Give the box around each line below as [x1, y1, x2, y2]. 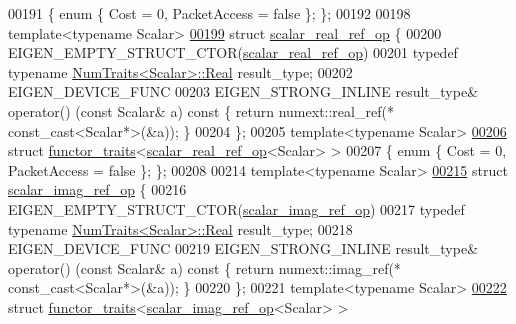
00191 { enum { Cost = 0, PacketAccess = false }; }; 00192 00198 [8, 3, 411, 23]
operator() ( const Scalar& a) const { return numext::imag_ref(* [8, 257, 401, 278]
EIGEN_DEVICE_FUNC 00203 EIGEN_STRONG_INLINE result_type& [8, 81, 479, 102]
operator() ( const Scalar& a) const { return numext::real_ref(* [8, 100, 394, 121]
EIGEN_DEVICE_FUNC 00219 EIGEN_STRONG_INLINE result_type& [8, 238, 479, 259]
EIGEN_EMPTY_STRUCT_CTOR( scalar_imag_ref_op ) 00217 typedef [8, 198, 465, 219]
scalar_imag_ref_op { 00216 [8, 179, 187, 200]
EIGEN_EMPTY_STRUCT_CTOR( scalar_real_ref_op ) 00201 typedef [8, 42, 458, 63]
